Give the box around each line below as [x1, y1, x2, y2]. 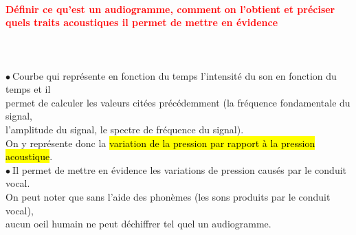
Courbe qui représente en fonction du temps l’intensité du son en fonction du [12, 68, 337, 82]
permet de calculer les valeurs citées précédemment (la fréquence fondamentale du [5, 95, 351, 109]
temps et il [5, 82, 51, 96]
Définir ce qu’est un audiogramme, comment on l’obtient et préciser [5, 1, 335, 16]
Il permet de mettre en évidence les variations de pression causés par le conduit [12, 162, 347, 177]
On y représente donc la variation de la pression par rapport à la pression [5, 135, 315, 150]
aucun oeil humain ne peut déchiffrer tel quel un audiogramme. [5, 216, 271, 231]
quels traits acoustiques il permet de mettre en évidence [5, 15, 278, 30]
